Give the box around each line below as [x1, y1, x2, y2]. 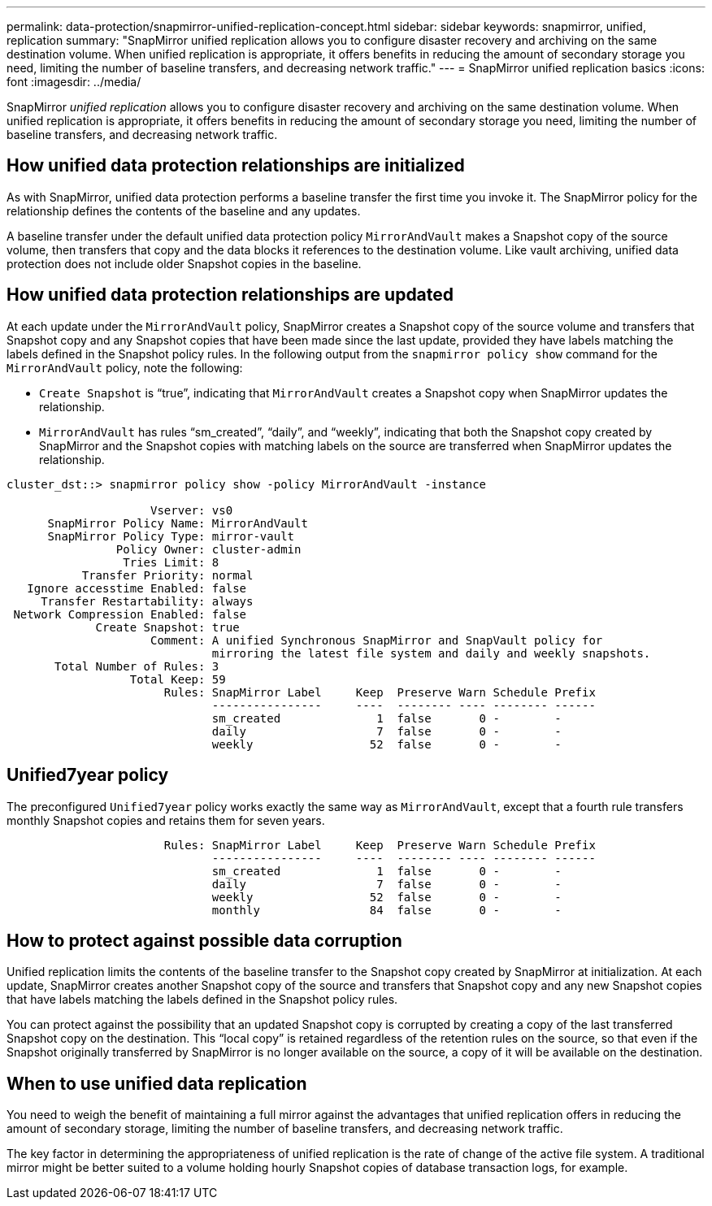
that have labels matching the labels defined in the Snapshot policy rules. [7, 992, 398, 1007]
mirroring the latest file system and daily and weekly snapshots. [211, 646, 651, 660]
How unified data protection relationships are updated [7, 284, 454, 306]
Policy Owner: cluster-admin [115, 542, 302, 556]
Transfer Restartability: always [41, 594, 254, 608]
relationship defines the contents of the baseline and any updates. [7, 203, 361, 218]
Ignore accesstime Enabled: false [27, 581, 247, 595]
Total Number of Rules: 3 [54, 659, 219, 673]
